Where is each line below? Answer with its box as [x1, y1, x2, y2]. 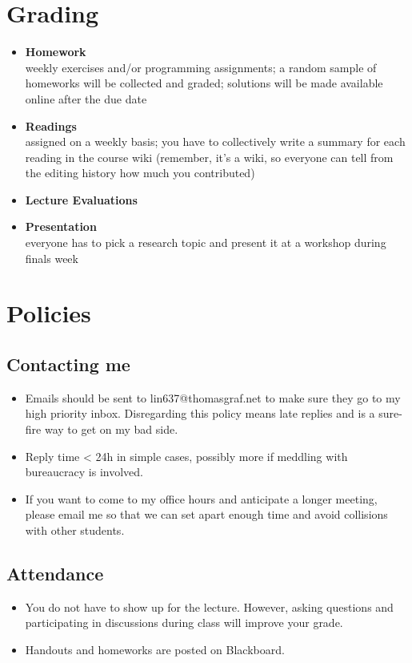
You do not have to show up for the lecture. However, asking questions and [25, 598, 394, 615]
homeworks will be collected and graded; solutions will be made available [25, 75, 383, 91]
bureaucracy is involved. [25, 463, 143, 480]
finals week [25, 249, 78, 266]
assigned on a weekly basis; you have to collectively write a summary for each [25, 133, 406, 150]
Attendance [6, 560, 104, 585]
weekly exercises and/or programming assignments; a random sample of [25, 59, 377, 75]
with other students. [25, 521, 125, 538]
